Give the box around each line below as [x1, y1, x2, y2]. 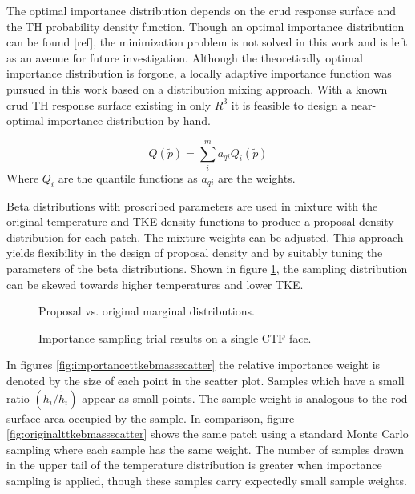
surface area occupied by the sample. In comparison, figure [6, 409, 295, 426]
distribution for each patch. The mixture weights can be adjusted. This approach [6, 228, 404, 245]
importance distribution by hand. [47, 112, 211, 129]
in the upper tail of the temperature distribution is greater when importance [6, 456, 382, 473]
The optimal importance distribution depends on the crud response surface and [6, 2, 396, 18]
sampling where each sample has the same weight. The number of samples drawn [6, 440, 404, 457]
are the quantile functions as [58, 169, 198, 186]
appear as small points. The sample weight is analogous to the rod [82, 389, 408, 406]
